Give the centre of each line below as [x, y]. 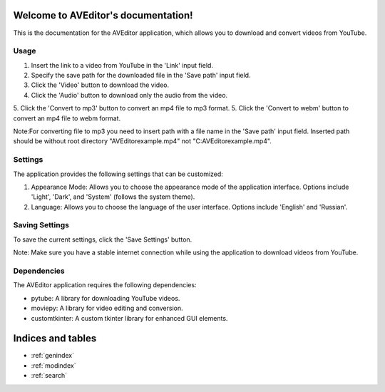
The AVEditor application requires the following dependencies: [105, 285]
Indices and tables [55, 339]
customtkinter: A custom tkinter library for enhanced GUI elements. [129, 318]
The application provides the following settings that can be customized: [118, 174]
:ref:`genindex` [53, 356]
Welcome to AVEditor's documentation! [103, 15]
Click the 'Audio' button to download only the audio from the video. [129, 95]
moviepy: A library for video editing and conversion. [107, 308]
